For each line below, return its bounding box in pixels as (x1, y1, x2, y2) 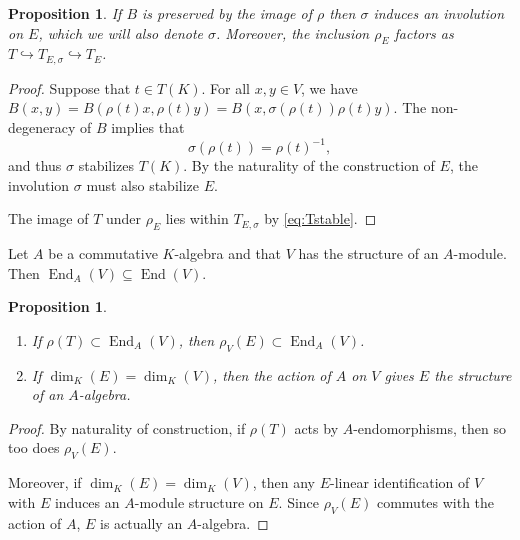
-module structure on (134, 491, 264, 512)
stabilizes (78, 155, 135, 176)
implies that (111, 117, 185, 138)
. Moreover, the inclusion (216, 22, 370, 43)
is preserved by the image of (142, 3, 313, 23)
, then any (252, 472, 315, 493)
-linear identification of (330, 472, 470, 493)
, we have (301, 77, 358, 98)
